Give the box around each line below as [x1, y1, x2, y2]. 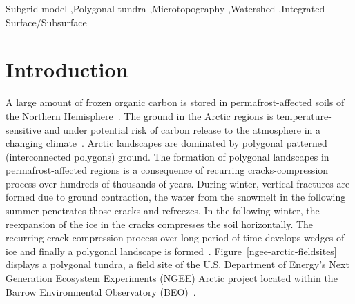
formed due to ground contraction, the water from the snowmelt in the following [6, 190, 346, 204]
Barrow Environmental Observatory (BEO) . [6, 284, 196, 298]
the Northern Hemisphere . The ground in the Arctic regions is [6, 108, 274, 123]
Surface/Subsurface [6, 14, 87, 29]
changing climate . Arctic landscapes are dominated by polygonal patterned [6, 136, 327, 150]
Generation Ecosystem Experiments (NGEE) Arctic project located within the [6, 271, 338, 285]
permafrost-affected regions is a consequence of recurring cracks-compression [6, 163, 329, 177]
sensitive [6, 122, 41, 136]
